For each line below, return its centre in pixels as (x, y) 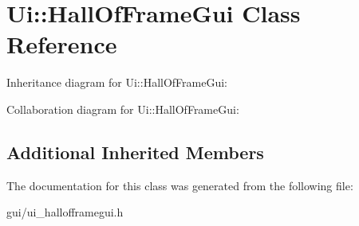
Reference (62, 44)
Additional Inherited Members (135, 152)
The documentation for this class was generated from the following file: (180, 185)
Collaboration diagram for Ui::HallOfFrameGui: (123, 109)
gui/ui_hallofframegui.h (65, 212)
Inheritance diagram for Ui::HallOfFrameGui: (117, 82)
